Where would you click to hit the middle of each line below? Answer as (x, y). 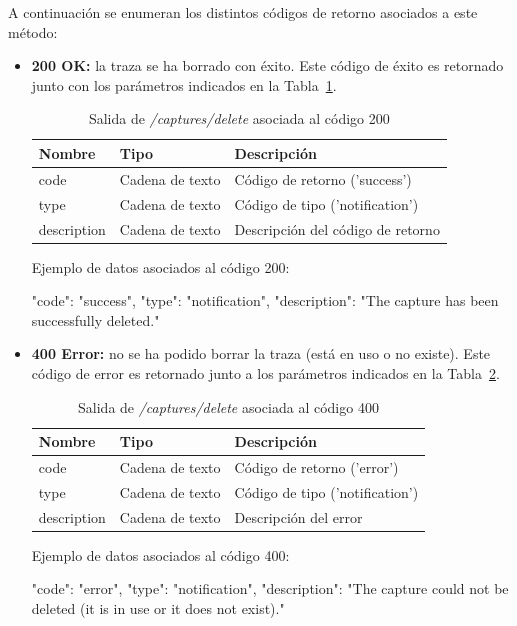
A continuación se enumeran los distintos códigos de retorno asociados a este (243, 12)
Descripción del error (298, 516)
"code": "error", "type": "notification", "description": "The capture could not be (270, 588)
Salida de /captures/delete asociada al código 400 (228, 406)
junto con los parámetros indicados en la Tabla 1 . (184, 84)
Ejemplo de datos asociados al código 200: (160, 266)
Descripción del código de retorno (337, 228)
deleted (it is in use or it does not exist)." (158, 607)
